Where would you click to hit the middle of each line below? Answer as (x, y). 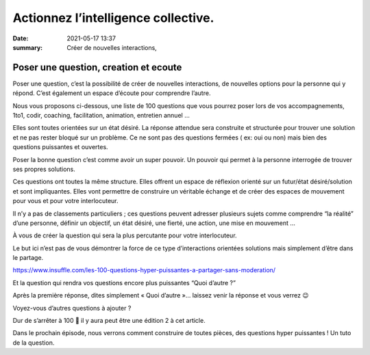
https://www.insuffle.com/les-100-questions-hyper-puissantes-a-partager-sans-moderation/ (144, 270)
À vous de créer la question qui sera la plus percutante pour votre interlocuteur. (125, 235)
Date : (21, 38)
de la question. (34, 343)
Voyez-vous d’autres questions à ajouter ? (72, 308)
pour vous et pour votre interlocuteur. (66, 201)
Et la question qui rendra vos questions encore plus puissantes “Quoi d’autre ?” (124, 282)
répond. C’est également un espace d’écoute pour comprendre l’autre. (112, 93)
